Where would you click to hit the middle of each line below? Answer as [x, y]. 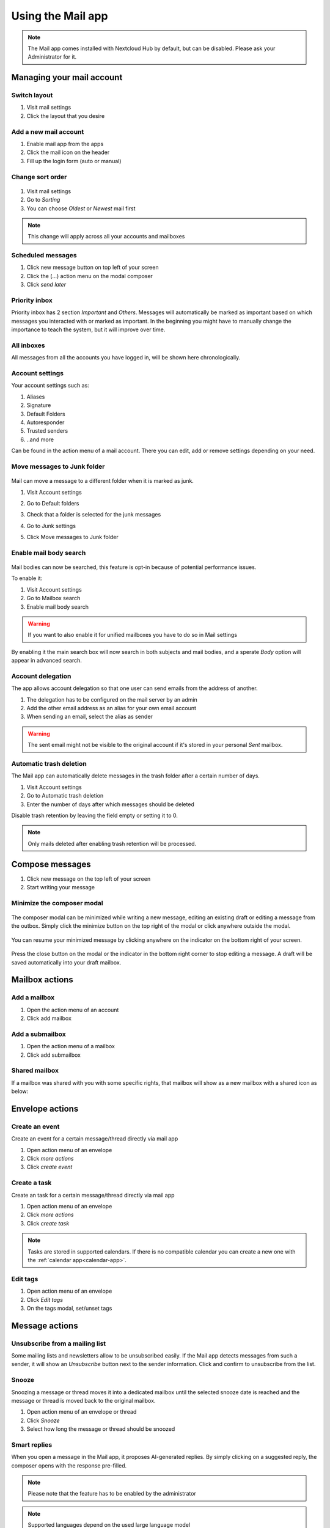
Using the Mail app [60, 16]
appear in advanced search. [46, 661]
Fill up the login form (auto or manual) [74, 161]
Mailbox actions [42, 980]
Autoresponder [46, 422]
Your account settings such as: [50, 386]
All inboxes [28, 345]
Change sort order [39, 177]
